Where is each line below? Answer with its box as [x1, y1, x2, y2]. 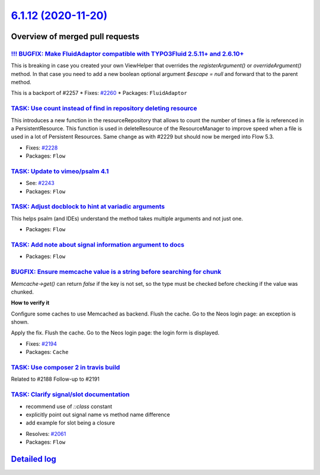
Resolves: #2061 [25, 430, 66, 437]
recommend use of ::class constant [25, 403, 113, 410]
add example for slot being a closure [25, 419, 116, 426]
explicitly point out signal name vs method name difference [25, 411, 170, 418]
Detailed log [11, 454, 56, 464]
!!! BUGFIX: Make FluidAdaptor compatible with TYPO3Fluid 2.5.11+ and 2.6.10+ [11, 49, 244, 58]
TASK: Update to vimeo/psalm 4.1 [11, 167, 109, 175]
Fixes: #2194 [25, 340, 57, 347]
